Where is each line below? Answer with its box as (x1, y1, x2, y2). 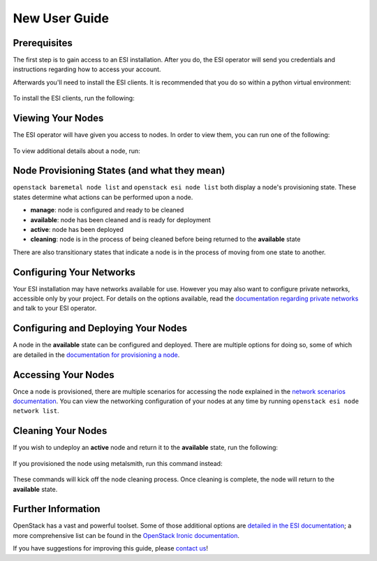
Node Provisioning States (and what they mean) (13, 165, 226, 177)
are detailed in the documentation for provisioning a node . (13, 350, 180, 359)
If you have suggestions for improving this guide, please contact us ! (13, 544, 209, 553)
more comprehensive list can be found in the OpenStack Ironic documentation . (13, 531, 240, 539)
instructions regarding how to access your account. (13, 65, 161, 73)
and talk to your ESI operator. (13, 304, 97, 312)
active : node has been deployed (30, 226, 124, 233)
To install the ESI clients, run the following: (13, 94, 135, 103)
